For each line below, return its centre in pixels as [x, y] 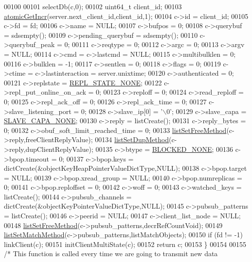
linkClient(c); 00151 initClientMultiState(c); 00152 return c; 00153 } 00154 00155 [125, 244]
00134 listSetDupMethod [132, 139]
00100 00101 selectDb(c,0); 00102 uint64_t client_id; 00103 [93, 6]
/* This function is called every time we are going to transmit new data [111, 254]
